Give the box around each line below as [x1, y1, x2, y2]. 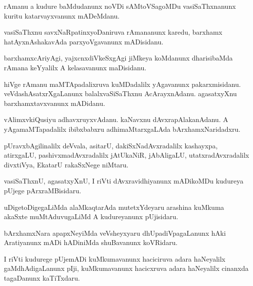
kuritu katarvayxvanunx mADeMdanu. [4, 10, 120, 20]
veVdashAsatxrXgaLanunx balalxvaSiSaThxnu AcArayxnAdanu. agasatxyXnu [4, 88, 237, 99]
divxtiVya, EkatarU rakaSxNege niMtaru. [4, 159, 129, 169]
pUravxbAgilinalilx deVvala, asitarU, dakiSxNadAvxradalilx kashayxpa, [4, 140, 218, 150]
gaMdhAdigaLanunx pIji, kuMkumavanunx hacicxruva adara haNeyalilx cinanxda [4, 263, 249, 273]
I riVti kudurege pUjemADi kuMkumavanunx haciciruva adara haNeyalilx [4, 253, 226, 264]
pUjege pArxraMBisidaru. [4, 185, 81, 195]
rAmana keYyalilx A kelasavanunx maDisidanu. [4, 62, 147, 72]
